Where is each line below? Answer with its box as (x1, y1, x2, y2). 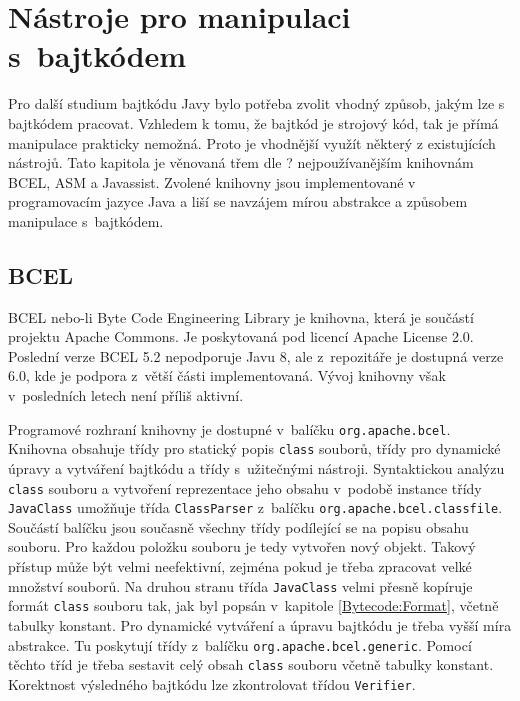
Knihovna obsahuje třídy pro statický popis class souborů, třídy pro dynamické (8, 438, 501, 459)
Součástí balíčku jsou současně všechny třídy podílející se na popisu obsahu (8, 516, 469, 537)
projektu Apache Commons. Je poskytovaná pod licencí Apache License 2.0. (8, 326, 474, 347)
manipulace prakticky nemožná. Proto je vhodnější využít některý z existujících (8, 132, 496, 153)
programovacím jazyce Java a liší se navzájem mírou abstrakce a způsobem (8, 191, 468, 212)
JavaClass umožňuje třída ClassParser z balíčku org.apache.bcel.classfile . (8, 497, 503, 518)
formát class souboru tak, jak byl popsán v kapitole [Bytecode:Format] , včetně (8, 595, 499, 616)
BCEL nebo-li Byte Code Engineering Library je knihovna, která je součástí (8, 306, 474, 327)
